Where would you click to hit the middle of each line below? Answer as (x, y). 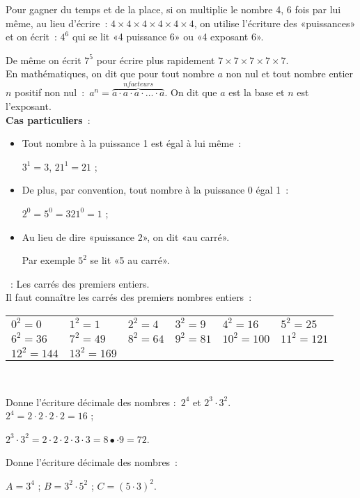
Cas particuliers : (48, 119)
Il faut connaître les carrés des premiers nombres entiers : (129, 297)
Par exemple (48, 260)
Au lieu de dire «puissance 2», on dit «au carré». (126, 236)
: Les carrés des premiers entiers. (80, 283)
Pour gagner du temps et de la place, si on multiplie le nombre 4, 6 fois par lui (173, 9)
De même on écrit (44, 60)
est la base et (257, 92)
